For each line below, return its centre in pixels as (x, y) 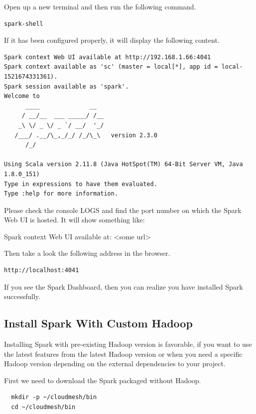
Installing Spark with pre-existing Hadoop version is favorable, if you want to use (128, 344)
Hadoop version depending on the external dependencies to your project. (115, 363)
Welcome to (22, 96)
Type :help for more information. (61, 194)
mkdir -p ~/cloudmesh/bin (54, 397)
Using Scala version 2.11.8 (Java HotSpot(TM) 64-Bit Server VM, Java (124, 164)
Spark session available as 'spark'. (66, 86)
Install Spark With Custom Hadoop (98, 323)
